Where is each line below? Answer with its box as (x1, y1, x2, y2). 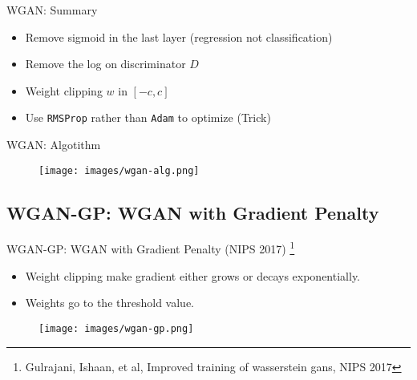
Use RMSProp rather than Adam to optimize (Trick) (25, 109, 271, 126)
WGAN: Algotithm (6, 136, 101, 153)
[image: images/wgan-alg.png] (38, 164, 200, 176)
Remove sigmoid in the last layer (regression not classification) (25, 28, 333, 45)
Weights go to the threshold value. (25, 294, 194, 311)
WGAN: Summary (6, 2, 98, 18)
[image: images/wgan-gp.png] (38, 322, 194, 334)
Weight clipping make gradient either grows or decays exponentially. (25, 267, 361, 284)
